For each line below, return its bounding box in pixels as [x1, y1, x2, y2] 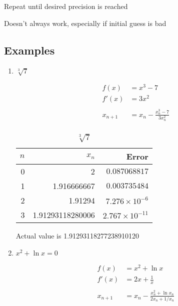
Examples [4, 42, 55, 57]
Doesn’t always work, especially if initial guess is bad [4, 17, 166, 28]
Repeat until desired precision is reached [4, 1, 128, 11]
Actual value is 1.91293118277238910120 [15, 230, 139, 241]
